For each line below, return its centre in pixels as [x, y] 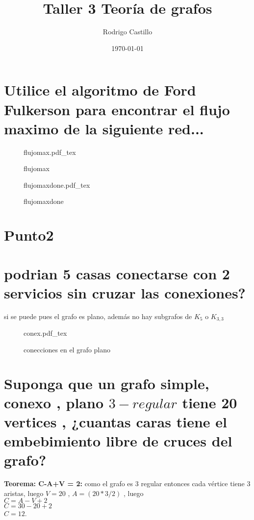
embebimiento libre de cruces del [118, 441]
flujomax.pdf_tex [50, 152]
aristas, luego [24, 493]
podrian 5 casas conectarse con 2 [117, 273]
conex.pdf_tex [45, 333]
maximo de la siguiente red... [104, 128]
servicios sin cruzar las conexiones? [125, 292]
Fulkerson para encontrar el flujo [117, 109]
